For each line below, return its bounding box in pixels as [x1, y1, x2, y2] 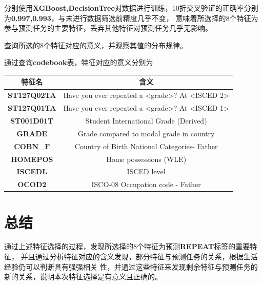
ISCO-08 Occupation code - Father [91, 179, 201, 190]
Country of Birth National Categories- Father [74, 140, 218, 151]
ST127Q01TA [8, 103, 56, 113]
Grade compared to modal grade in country [77, 128, 215, 138]
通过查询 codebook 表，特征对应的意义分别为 [4, 57, 153, 68]
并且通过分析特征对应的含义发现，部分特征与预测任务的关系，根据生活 [21, 251, 258, 262]
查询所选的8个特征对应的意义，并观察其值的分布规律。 [4, 39, 187, 50]
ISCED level [127, 166, 166, 177]
